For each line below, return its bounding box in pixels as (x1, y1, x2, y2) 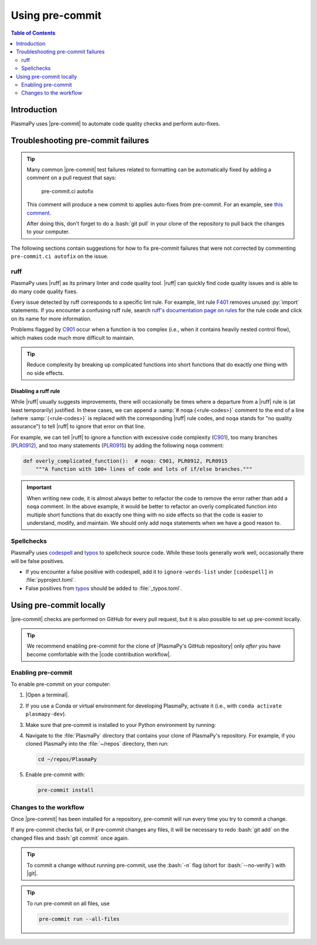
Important (26, 484, 52, 491)
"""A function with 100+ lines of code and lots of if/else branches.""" (35, 466, 252, 472)
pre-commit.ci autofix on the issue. (11, 253, 109, 260)
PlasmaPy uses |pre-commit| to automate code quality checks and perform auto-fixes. (11, 120, 220, 128)
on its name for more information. (11, 315, 92, 322)
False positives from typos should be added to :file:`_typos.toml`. (25, 585, 182, 592)
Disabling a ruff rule (11, 387, 60, 394)
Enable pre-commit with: (25, 771, 85, 778)
